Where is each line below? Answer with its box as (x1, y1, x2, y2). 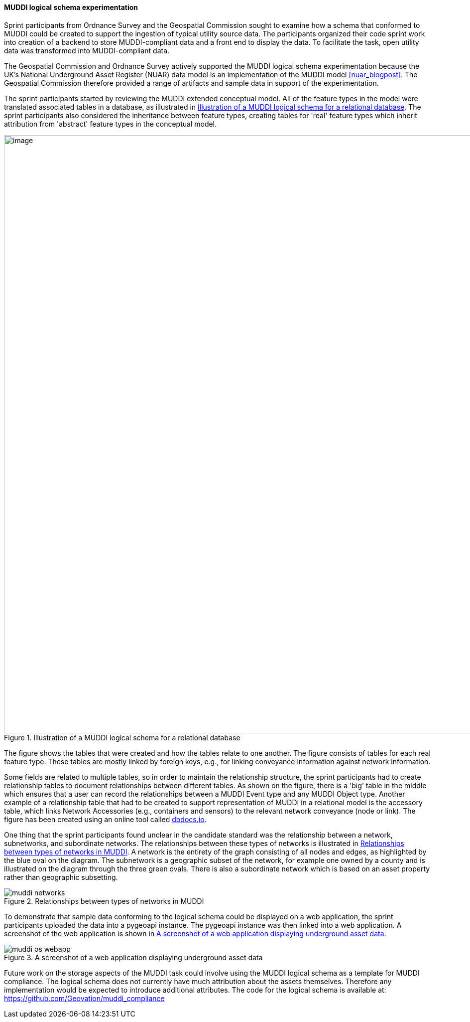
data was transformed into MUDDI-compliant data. (4, 46, 170, 55)
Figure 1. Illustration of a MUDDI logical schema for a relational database (4, 733, 240, 742)
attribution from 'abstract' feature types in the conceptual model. (4, 119, 217, 128)
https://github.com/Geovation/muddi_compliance (4, 994, 165, 1003)
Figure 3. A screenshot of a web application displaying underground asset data (4, 953, 263, 962)
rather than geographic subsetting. (4, 872, 118, 881)
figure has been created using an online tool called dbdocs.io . (4, 815, 207, 824)
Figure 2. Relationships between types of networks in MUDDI (4, 896, 204, 905)
